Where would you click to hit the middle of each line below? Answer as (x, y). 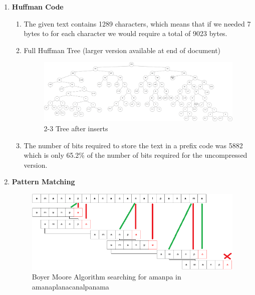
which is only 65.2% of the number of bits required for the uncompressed (136, 155)
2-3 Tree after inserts (76, 128)
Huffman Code (38, 7)
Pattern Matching (43, 182)
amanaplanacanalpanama (70, 286)
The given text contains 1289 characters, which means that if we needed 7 (137, 23)
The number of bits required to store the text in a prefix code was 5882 (133, 145)
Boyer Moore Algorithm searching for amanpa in (106, 277)
